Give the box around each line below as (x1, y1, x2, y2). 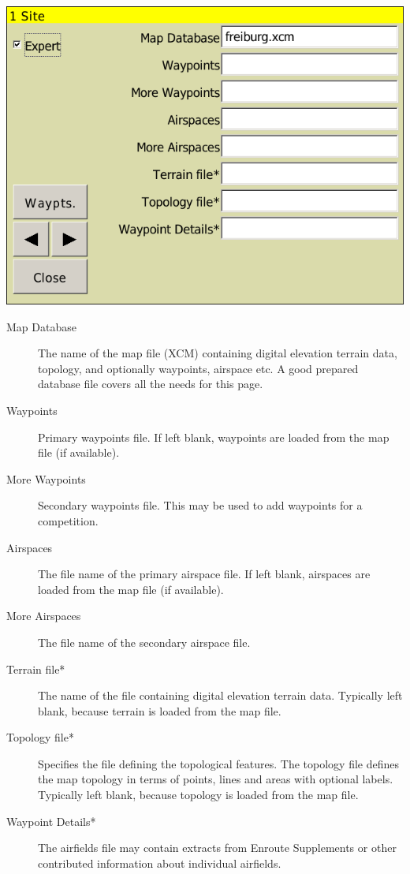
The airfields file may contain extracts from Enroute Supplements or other (38, 839, 397, 856)
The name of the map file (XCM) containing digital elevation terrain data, (38, 345, 397, 361)
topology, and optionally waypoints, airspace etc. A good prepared (38, 360, 359, 376)
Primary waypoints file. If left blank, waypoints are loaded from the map (38, 428, 389, 445)
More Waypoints (6, 470, 86, 487)
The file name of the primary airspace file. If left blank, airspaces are (38, 566, 371, 582)
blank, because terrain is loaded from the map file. (38, 702, 281, 719)
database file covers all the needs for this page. (38, 375, 263, 392)
